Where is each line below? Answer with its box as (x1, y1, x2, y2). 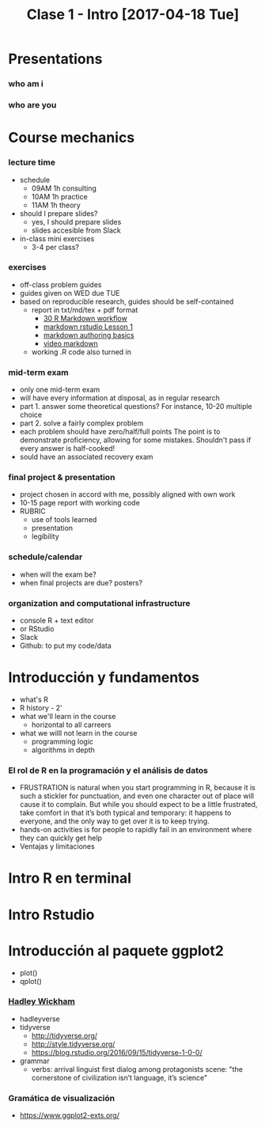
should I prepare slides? (19, 208, 98, 218)
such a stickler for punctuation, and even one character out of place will (19, 791, 255, 801)
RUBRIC (19, 506, 46, 516)
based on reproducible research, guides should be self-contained (19, 297, 234, 306)
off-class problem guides (19, 279, 102, 290)
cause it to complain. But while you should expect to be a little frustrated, (19, 800, 258, 809)
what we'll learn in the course (19, 711, 116, 721)
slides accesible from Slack (31, 225, 121, 235)
